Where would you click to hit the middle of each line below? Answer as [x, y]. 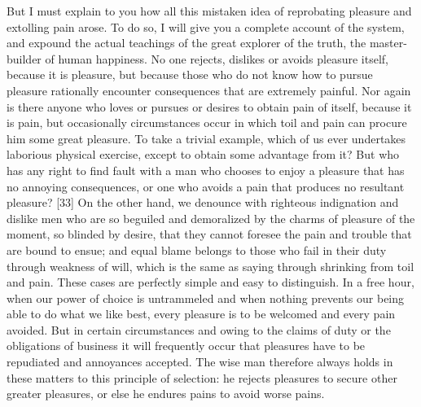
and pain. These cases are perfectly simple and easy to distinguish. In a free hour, [210, 282]
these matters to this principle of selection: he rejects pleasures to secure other [202, 377]
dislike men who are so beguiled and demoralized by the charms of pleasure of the [211, 218]
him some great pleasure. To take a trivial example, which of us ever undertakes [206, 138]
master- [388, 43]
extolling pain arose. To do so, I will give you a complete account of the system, [206, 26]
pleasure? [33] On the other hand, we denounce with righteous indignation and [203, 202]
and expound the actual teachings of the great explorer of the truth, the [186, 43]
